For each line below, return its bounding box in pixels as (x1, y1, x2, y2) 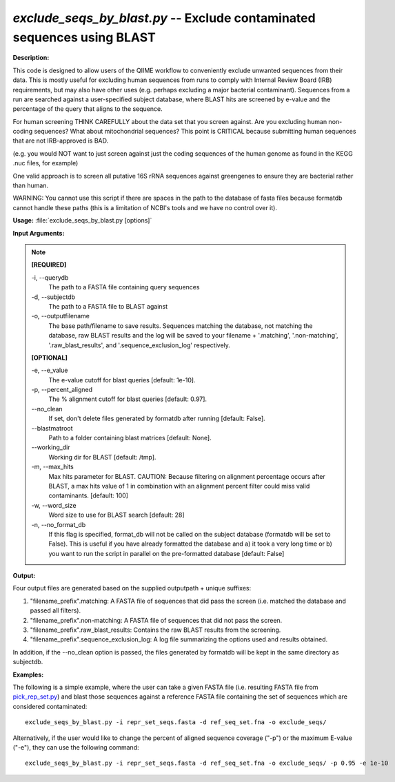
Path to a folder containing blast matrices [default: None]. (48, 434, 212, 442)
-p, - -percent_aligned (31, 386, 93, 394)
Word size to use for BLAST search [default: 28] (48, 511, 185, 519)
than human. (12, 181, 48, 189)
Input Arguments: (12, 229, 65, 237)
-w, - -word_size (31, 501, 77, 509)
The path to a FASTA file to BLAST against (48, 302, 168, 310)
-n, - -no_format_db (31, 520, 86, 528)
